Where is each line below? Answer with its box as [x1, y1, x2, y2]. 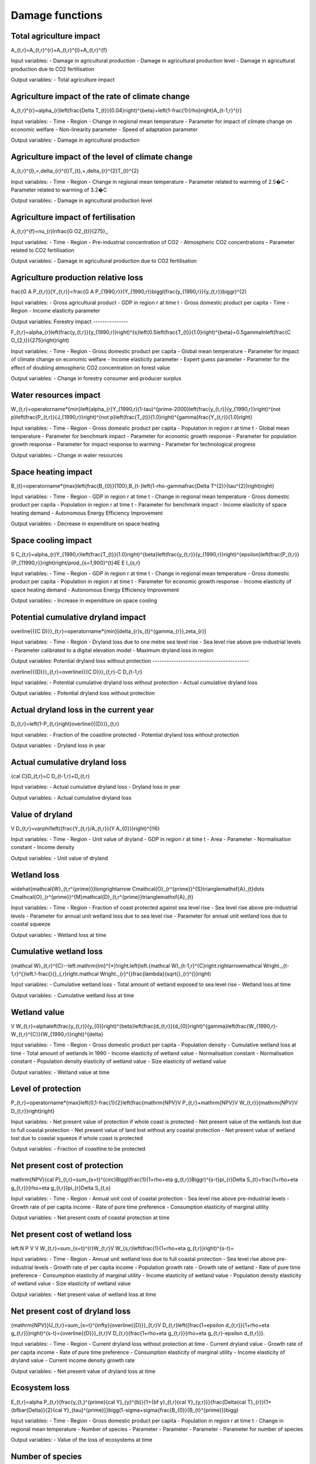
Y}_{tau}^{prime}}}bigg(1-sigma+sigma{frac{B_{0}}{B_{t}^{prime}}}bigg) [63, 1406, 239, 1414]
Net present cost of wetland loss [11, 1229, 132, 1239]
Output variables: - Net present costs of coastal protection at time [11, 1214, 170, 1221]
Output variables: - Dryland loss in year [11, 742, 105, 749]
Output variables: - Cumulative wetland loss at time [11, 991, 135, 998]
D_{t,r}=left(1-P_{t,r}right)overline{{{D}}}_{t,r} [11, 720, 120, 727]
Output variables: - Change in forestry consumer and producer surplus [11, 375, 181, 382]
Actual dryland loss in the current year [11, 705, 154, 715]
